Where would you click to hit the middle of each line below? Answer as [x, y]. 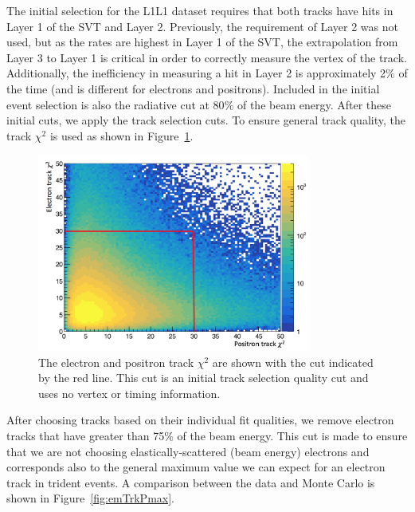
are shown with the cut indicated [293, 362]
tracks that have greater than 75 [86, 436]
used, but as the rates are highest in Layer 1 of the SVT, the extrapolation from [202, 42]
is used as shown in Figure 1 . [121, 135]
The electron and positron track [116, 362]
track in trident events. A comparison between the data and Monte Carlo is [191, 482]
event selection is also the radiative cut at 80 [115, 104]
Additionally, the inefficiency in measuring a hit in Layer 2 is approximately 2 [196, 73]
